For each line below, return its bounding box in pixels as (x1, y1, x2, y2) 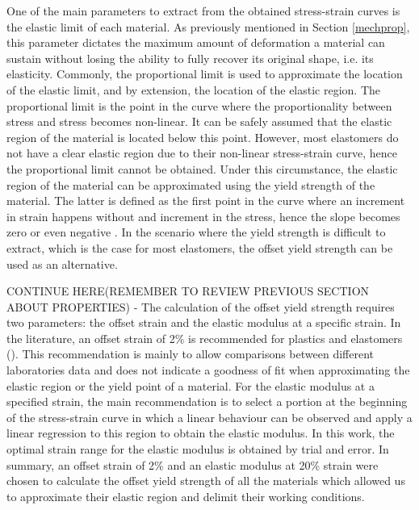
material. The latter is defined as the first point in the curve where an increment (6, 192, 405, 209)
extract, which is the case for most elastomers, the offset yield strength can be (6, 239, 393, 256)
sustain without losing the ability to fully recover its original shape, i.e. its (6, 49, 374, 66)
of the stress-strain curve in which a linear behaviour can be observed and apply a (6, 408, 413, 425)
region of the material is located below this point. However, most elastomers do (6, 128, 399, 145)
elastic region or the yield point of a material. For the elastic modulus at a (6, 377, 375, 394)
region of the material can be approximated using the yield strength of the (6, 176, 375, 193)
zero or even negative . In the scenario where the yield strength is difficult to (6, 224, 386, 240)
